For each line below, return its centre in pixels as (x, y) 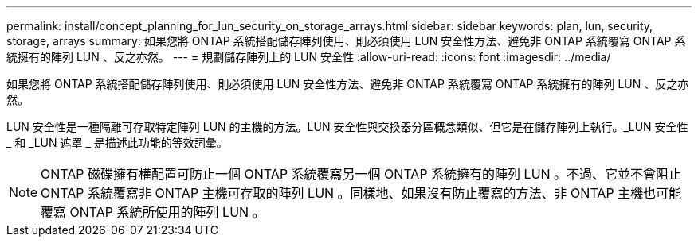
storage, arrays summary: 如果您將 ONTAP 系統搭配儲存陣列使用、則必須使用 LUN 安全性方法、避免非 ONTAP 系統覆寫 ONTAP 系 (346, 41)
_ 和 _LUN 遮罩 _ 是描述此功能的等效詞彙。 (117, 143)
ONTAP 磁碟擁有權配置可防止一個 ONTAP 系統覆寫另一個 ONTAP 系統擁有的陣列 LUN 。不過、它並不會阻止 (361, 174)
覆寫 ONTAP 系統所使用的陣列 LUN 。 (153, 212)
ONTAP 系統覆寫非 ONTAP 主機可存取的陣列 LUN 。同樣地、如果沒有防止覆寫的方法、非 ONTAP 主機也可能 (361, 193)
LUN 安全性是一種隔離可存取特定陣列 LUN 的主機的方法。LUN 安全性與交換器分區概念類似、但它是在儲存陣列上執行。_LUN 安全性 (347, 127)
